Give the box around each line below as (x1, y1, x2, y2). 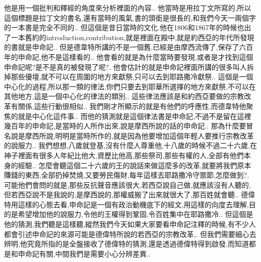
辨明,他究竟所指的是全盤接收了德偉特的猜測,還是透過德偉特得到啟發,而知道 (4, 238, 249, 249)
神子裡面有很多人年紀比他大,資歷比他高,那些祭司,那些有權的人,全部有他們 (4, 150, 244, 160)
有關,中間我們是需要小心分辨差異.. (39, 248, 151, 258)
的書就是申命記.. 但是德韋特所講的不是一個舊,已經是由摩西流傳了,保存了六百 (4, 42, 253, 52)
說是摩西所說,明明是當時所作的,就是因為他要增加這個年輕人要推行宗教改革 (11, 130, 254, 141)
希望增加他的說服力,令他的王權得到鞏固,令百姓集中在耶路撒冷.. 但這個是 (18, 209, 253, 219)
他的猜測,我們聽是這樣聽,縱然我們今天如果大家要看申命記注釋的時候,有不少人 (4, 219, 256, 229)
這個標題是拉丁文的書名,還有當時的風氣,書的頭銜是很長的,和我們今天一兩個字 (4, 12, 256, 23)
